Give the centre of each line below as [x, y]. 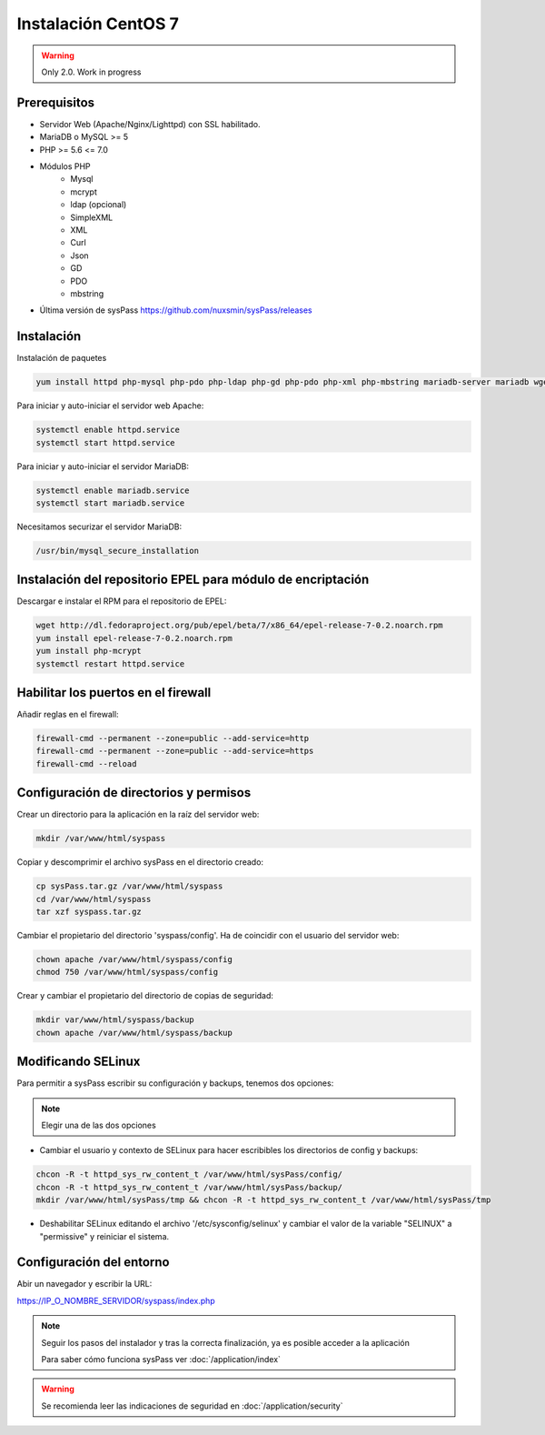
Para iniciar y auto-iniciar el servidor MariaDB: [103, 466]
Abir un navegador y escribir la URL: [84, 1284]
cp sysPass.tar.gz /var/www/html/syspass [129, 886]
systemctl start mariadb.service [110, 503]
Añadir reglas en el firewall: [68, 715]
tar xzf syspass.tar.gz [89, 912]
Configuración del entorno [93, 1263]
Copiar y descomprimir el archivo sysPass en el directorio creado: [140, 862]
